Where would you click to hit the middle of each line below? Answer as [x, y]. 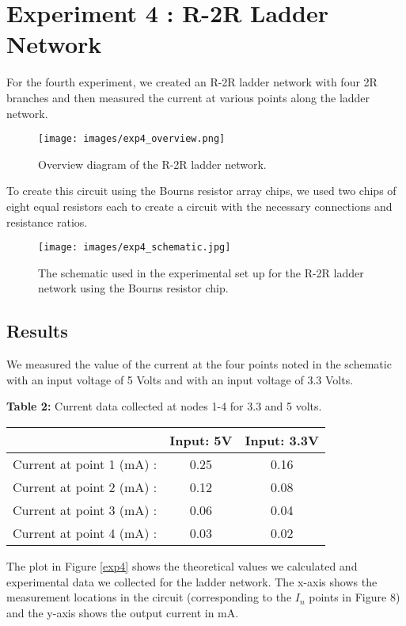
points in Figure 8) [355, 597]
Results [37, 331]
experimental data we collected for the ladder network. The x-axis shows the [192, 581]
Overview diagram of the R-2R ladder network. [152, 164]
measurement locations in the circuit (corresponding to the [149, 597]
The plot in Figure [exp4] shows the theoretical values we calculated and [182, 565]
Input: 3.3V [282, 440]
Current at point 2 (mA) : [85, 487]
